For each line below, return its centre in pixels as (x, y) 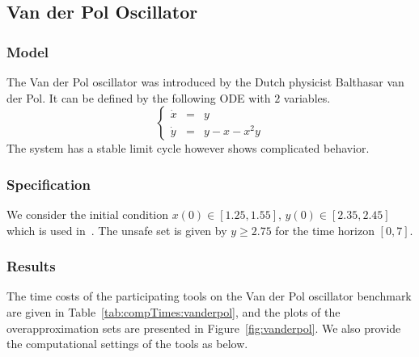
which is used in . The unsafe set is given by (117, 230)
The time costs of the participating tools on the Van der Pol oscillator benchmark (209, 296)
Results (31, 266)
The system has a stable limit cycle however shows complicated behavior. (188, 148)
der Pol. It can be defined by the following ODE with (139, 97)
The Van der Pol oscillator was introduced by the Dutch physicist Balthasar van (205, 82)
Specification (49, 184)
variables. (307, 97)
